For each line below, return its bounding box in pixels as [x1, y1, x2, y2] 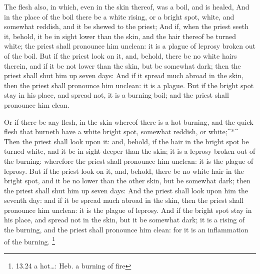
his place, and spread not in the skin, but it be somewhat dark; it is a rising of [4, 214, 245, 225]
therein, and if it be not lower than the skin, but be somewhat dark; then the [4, 60, 241, 71]
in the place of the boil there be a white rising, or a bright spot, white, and [4, 11, 234, 22]
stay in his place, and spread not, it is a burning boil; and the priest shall [4, 90, 229, 100]
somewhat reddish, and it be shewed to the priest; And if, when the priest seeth [4, 21, 249, 32]
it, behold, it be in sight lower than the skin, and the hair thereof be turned [4, 31, 236, 41]
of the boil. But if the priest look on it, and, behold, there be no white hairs [4, 50, 237, 61]
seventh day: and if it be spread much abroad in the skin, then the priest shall [4, 195, 243, 205]
